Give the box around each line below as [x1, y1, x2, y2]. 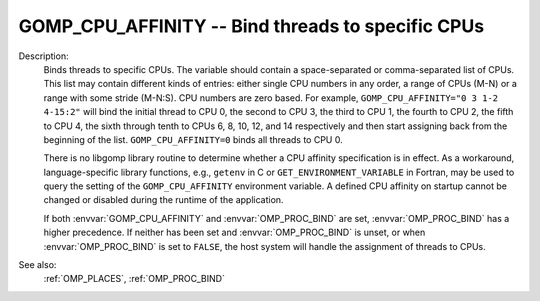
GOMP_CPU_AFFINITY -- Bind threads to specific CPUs [18, 15, 485, 37]
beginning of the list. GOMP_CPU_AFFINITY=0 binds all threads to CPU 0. [43, 133, 344, 145]
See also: [18, 259, 57, 271]
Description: [18, 50, 69, 62]
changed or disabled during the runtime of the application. [43, 194, 284, 206]
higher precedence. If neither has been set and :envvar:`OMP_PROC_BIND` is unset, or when [43, 226, 426, 239]
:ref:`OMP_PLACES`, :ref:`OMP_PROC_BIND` [43, 273, 225, 285]
